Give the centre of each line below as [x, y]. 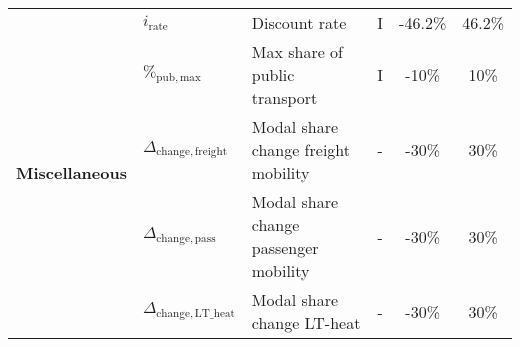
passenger [285, 247]
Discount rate [299, 22]
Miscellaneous [71, 172]
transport [284, 97]
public [273, 74]
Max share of [297, 51]
